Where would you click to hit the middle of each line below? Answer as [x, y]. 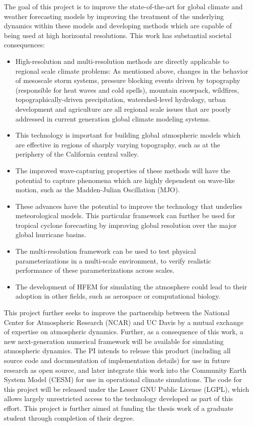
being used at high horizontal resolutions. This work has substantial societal [118, 35]
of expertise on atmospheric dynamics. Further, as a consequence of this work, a [124, 332]
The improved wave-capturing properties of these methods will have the [123, 170]
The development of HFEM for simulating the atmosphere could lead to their [131, 286]
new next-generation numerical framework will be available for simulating [114, 341]
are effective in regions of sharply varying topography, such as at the [118, 144]
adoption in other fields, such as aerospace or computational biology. [118, 296]
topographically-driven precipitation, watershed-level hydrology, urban [120, 99]
